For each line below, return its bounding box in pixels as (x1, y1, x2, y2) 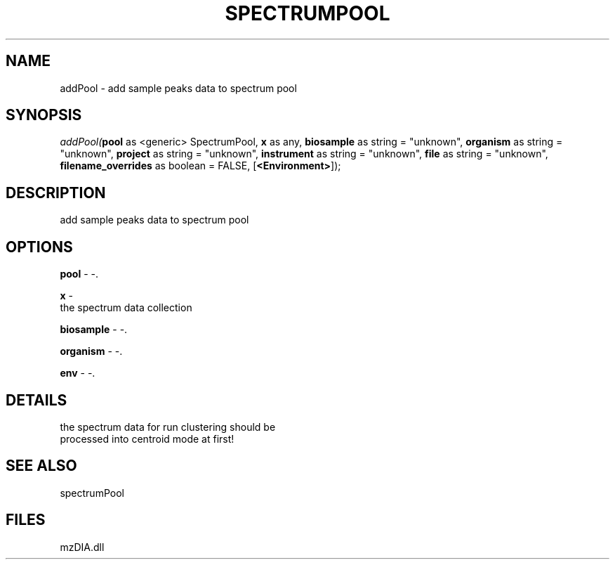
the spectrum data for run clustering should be (60, 420, 276, 433)
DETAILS (6, 391, 67, 409)
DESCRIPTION (6, 183, 106, 202)
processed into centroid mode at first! (60, 432, 234, 445)
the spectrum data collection (60, 301, 192, 314)
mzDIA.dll (60, 540, 105, 553)
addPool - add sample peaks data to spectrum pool (60, 82, 297, 94)
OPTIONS (6, 238, 73, 256)
